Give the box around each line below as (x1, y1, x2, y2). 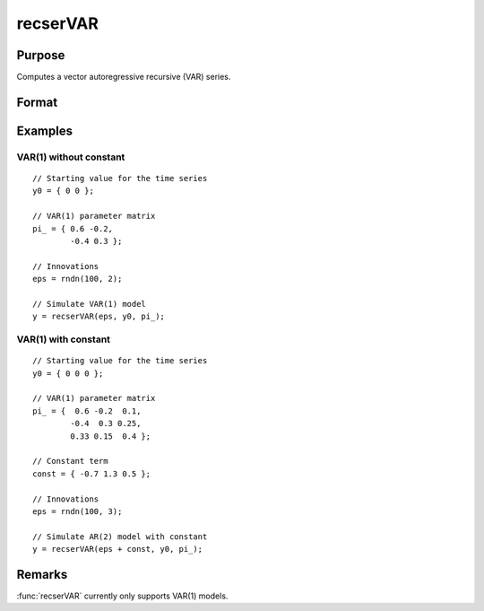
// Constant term (32, 456, 108, 467)
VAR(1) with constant (16, 333, 111, 345)
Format (16, 94, 58, 109)
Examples (16, 123, 73, 138)
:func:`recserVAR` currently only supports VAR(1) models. (16, 590, 229, 601)
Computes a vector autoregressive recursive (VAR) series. (16, 72, 231, 83)
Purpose (16, 48, 65, 63)
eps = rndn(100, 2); (32, 274, 123, 284)
